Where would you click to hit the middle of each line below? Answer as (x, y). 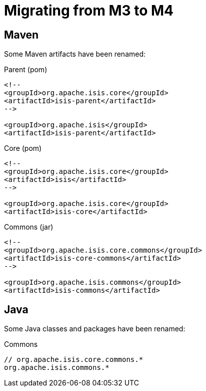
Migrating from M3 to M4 (89, 11)
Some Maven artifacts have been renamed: (75, 54)
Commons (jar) (29, 227)
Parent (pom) (26, 70)
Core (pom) (23, 148)
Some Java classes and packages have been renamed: (95, 329)
